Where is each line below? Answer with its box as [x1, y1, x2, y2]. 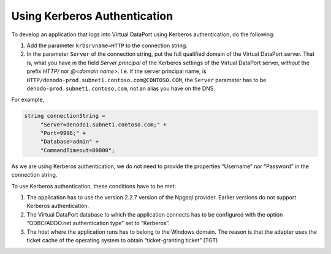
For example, [11, 96, 45, 104]
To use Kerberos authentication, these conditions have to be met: [11, 182, 177, 190]
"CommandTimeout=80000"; [40, 147, 115, 153]
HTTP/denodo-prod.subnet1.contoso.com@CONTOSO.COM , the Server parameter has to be [26, 76, 267, 83]
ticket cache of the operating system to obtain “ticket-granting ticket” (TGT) [26, 236, 218, 244]
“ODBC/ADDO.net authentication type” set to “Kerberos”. [26, 220, 170, 227]
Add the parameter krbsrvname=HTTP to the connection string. [26, 42, 188, 49]
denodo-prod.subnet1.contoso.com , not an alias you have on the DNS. [26, 85, 216, 92]
